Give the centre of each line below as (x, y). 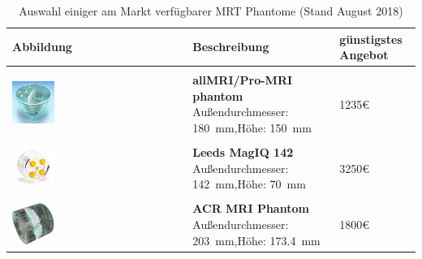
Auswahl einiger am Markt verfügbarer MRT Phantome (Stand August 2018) (211, 11)
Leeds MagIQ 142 (243, 152)
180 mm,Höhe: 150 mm (252, 128)
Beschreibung (231, 47)
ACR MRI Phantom (251, 208)
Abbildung (42, 47)
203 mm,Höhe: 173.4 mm (256, 240)
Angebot (364, 55)
